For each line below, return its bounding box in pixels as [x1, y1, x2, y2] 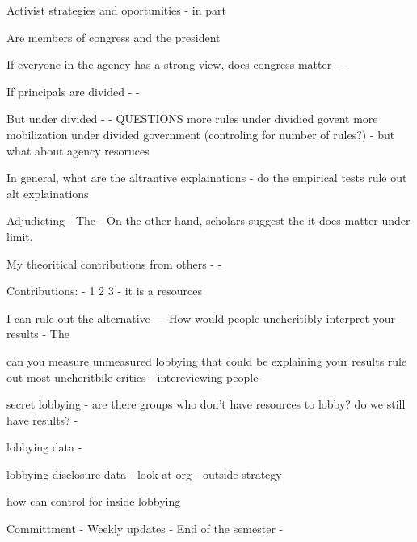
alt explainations [6, 184, 89, 201]
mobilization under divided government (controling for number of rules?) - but [6, 125, 395, 142]
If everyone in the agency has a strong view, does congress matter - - [6, 56, 347, 73]
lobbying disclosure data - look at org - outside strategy [6, 465, 282, 482]
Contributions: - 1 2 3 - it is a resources [6, 282, 202, 299]
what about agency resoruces [6, 142, 150, 159]
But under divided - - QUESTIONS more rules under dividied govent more [6, 110, 378, 127]
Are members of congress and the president [6, 28, 221, 45]
